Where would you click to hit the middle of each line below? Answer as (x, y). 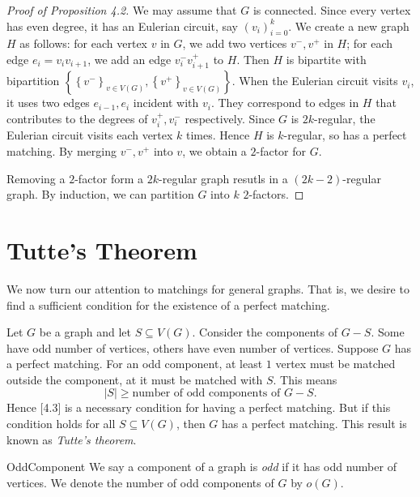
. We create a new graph (349, 26)
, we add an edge (129, 59)
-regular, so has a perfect (345, 135)
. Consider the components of (265, 332)
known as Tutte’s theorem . (72, 439)
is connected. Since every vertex (332, 10)
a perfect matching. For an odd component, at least (135, 364)
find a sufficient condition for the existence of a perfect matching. (168, 304)
